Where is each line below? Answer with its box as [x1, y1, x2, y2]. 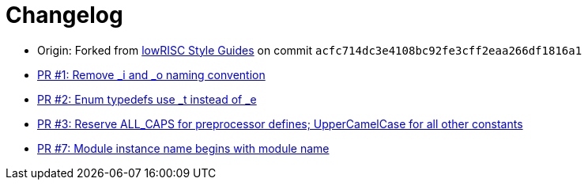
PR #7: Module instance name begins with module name [37, 141, 330, 155]
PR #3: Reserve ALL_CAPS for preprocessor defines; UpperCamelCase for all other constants [37, 116, 523, 131]
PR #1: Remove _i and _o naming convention [37, 67, 266, 82]
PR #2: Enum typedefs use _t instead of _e [37, 92, 257, 106]
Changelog [6, 2, 123, 28]
